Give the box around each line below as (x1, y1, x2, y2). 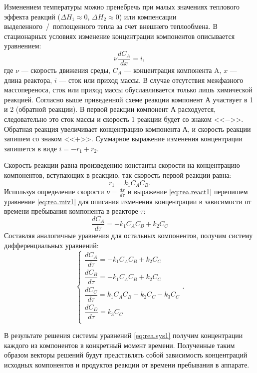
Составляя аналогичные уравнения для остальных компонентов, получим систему (4, 230, 253, 241)
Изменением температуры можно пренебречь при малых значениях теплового (4, 1, 240, 11)
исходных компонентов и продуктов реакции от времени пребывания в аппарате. (4, 359, 250, 370)
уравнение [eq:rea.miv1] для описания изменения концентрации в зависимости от (4, 196, 252, 206)
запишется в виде (4, 143, 57, 153)
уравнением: (4, 40, 41, 51)
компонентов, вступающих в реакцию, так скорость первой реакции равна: (4, 169, 232, 180)
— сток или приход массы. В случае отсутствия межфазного (59, 74, 244, 85)
